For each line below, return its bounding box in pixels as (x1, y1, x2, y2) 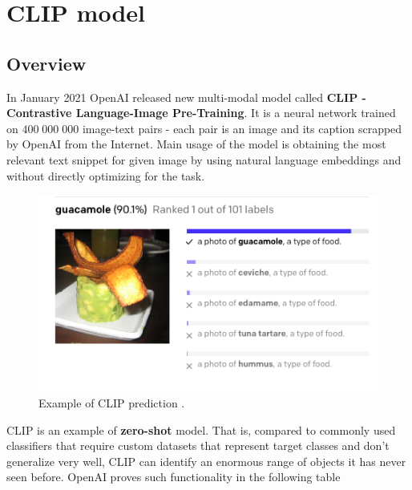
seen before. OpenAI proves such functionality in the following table (6, 468, 341, 485)
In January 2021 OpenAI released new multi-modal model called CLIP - (6, 88, 366, 105)
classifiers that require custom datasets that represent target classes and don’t (6, 437, 390, 454)
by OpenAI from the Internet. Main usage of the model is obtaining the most (6, 136, 386, 152)
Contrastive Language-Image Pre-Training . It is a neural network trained (6, 104, 396, 121)
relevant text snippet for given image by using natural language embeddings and (6, 151, 402, 168)
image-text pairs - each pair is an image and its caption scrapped (82, 119, 402, 136)
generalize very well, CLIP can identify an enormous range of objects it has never (6, 452, 406, 469)
